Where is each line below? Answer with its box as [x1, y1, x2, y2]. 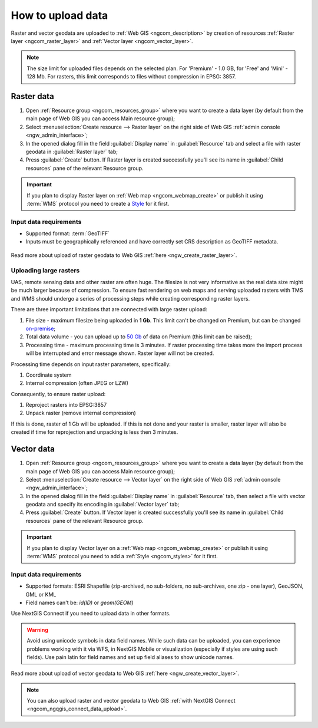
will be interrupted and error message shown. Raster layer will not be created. [25, 350, 214, 357]
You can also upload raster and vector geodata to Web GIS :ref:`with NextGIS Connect [26, 697, 236, 704]
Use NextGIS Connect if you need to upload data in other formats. [11, 610, 171, 617]
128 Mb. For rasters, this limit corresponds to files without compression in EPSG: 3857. [26, 73, 236, 80]
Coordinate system [25, 371, 72, 378]
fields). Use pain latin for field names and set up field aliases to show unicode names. [26, 653, 234, 660]
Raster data [11, 91, 54, 101]
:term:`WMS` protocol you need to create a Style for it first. [26, 200, 170, 207]
